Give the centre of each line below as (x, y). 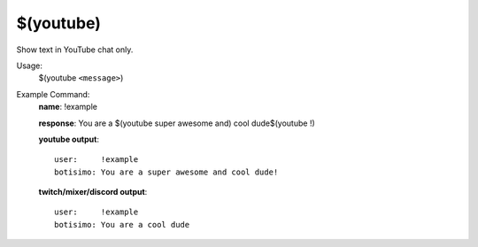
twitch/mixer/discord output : (93, 192)
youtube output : (69, 139)
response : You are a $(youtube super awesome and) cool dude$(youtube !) (177, 123)
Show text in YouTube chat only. (75, 50)
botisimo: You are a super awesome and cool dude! (166, 172)
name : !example (68, 107)
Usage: (30, 66)
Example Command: (53, 94)
